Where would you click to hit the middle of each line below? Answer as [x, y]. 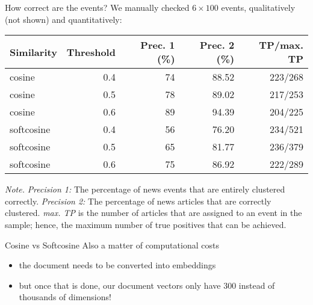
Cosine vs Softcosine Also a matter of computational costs [112, 245]
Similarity [33, 52]
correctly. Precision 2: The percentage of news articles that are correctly [138, 201]
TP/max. [281, 45]
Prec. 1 [158, 45]
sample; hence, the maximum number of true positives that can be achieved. [146, 224]
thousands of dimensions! [65, 297]
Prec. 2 [217, 45]
